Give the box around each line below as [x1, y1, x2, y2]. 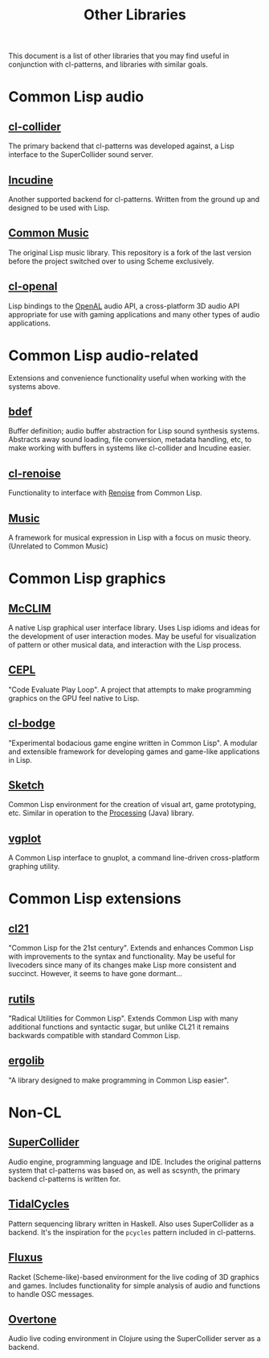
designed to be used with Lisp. [8, 203, 110, 213]
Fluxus [8, 1251, 43, 1265]
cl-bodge [8, 717, 56, 731]
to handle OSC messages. [8, 1289, 95, 1298]
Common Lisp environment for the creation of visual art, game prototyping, [8, 800, 257, 809]
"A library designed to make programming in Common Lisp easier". [8, 1075, 229, 1085]
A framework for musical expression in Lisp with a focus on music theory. [8, 533, 251, 542]
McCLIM [8, 602, 51, 615]
